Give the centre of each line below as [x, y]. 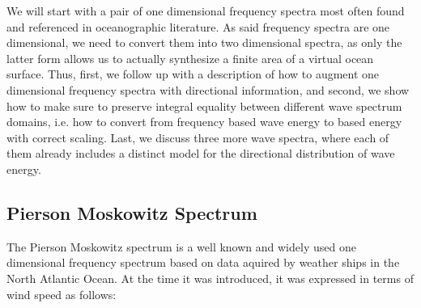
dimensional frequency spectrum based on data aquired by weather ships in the [203, 262]
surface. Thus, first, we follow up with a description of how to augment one [193, 74]
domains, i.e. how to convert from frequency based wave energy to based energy [204, 122]
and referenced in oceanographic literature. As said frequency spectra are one [198, 26]
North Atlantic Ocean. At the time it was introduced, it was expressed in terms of [210, 278]
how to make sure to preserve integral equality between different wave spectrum [204, 105]
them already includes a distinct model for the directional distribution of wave [201, 153]
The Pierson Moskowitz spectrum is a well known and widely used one [181, 246]
